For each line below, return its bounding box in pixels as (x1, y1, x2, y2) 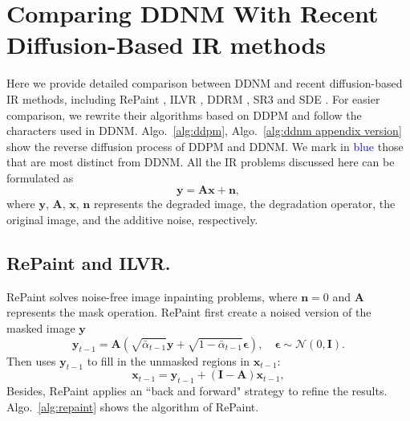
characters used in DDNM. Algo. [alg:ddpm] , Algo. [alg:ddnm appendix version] (6, 122, 402, 139)
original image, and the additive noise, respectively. (6, 211, 258, 228)
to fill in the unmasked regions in (87, 352, 250, 369)
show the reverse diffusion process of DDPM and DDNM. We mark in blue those (6, 137, 404, 154)
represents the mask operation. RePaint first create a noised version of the (6, 304, 371, 321)
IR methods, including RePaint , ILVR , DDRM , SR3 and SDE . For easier (6, 90, 380, 107)
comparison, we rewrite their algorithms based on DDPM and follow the (6, 106, 362, 123)
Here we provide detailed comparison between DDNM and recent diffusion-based (6, 75, 403, 92)
